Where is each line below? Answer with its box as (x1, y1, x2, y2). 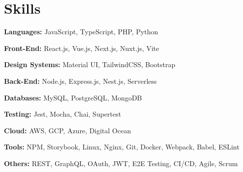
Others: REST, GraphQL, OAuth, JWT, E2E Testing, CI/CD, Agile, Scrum (4, 158, 238, 168)
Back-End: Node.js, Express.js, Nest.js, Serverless (4, 75, 157, 86)
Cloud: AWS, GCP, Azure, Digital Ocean (4, 125, 131, 135)
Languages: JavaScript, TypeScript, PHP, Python (4, 26, 158, 37)
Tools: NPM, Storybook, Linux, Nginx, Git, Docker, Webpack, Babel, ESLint (4, 142, 240, 152)
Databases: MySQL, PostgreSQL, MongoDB (4, 92, 142, 102)
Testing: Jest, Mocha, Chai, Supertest (4, 109, 121, 119)
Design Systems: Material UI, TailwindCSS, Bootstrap (4, 59, 176, 70)
